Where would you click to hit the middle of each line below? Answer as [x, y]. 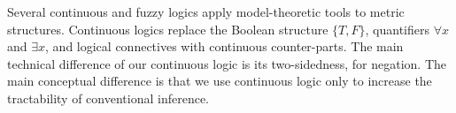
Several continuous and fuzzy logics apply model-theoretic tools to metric [206, 11]
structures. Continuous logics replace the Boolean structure [168, 29]
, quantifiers [397, 29]
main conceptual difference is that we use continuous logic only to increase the [220, 81]
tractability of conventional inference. [108, 98]
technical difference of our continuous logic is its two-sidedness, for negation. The [227, 63]
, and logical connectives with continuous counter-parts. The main [224, 46]
